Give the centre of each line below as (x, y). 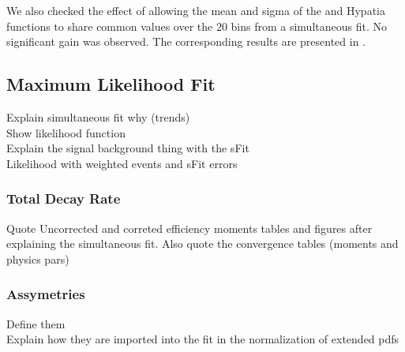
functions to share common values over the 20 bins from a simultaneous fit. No (197, 26)
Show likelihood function (66, 132)
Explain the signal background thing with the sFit (128, 148)
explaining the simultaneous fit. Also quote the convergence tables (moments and (202, 243)
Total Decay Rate (64, 198)
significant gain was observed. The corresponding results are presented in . (186, 41)
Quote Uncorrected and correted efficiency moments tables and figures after (189, 228)
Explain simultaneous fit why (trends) (98, 116)
